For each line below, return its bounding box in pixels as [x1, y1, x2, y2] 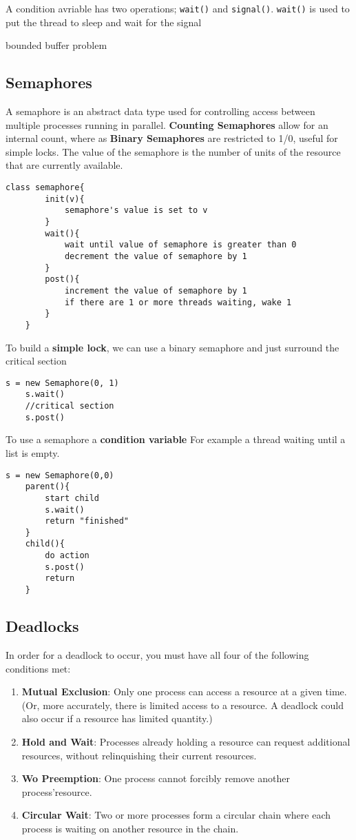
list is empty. [6, 445, 60, 460]
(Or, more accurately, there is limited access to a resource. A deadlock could [21, 697, 344, 712]
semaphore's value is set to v [64, 205, 208, 216]
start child [45, 493, 100, 503]
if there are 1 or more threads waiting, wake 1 [64, 297, 292, 307]
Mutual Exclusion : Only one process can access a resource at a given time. [21, 684, 347, 699]
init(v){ [45, 194, 85, 204]
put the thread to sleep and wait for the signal [6, 14, 202, 29]
